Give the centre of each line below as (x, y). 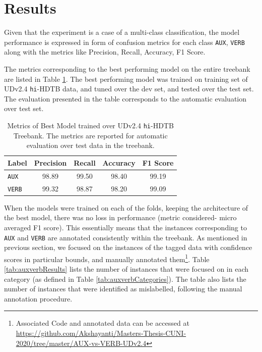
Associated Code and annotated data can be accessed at (103, 323)
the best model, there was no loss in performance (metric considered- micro (120, 217)
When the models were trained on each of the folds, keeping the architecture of (126, 207)
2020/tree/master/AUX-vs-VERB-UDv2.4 (81, 343)
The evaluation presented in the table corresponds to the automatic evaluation (125, 98)
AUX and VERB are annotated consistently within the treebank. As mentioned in (126, 237)
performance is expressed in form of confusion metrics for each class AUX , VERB (124, 42)
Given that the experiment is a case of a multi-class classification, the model (122, 32)
